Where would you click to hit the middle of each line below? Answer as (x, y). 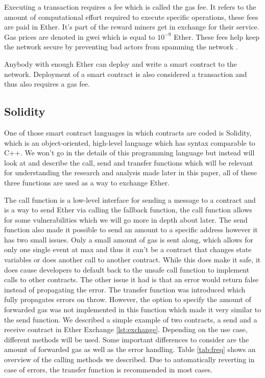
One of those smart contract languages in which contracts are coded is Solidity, (128, 132)
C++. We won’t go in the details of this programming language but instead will (129, 153)
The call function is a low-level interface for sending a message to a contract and (130, 199)
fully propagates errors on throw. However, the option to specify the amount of (128, 299)
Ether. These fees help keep (217, 36)
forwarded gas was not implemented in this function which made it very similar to (133, 309)
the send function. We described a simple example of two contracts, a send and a (131, 319)
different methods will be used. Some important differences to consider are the (127, 339)
